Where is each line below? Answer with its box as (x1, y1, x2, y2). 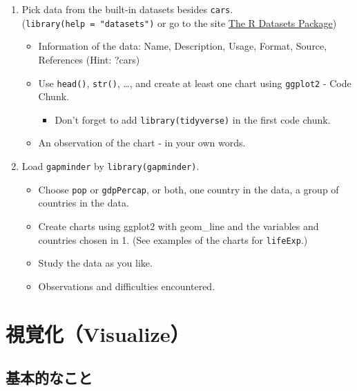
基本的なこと (6, 367, 93, 388)
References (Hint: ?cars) (38, 52, 140, 66)
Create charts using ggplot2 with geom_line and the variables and (38, 218, 319, 233)
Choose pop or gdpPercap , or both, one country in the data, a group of (38, 182, 339, 196)
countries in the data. (38, 195, 129, 210)
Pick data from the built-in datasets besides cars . (21, 2, 233, 16)
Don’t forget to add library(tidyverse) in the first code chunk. (55, 112, 331, 126)
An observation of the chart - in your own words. (38, 135, 246, 150)
